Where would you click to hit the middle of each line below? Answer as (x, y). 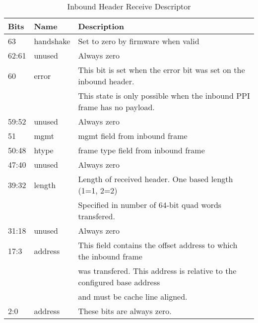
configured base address (119, 282)
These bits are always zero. (125, 311)
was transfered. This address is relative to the (157, 271)
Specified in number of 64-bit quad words (150, 205)
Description (101, 26)
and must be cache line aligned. (133, 296)
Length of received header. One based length (156, 179)
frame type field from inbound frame (141, 150)
